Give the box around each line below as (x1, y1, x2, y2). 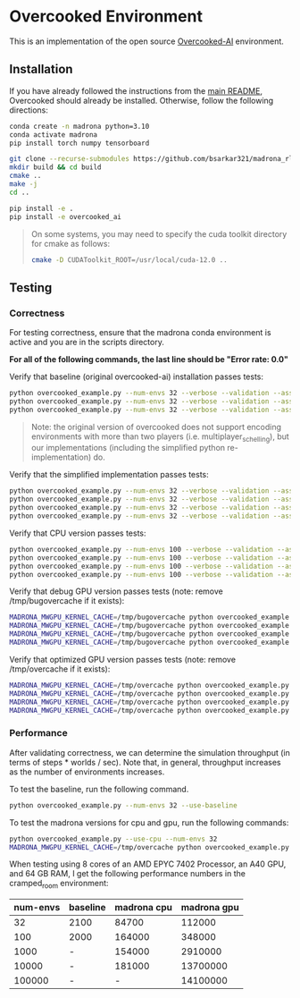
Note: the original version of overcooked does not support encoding (30, 421, 282, 432)
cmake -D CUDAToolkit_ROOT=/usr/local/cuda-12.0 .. (30, 255, 228, 265)
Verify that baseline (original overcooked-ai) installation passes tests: (9, 371, 264, 382)
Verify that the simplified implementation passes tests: (9, 469, 209, 480)
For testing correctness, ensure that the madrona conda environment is (9, 327, 271, 338)
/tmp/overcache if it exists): (9, 664, 111, 674)
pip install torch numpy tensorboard (9, 139, 150, 148)
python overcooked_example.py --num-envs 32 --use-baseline (9, 800, 238, 810)
